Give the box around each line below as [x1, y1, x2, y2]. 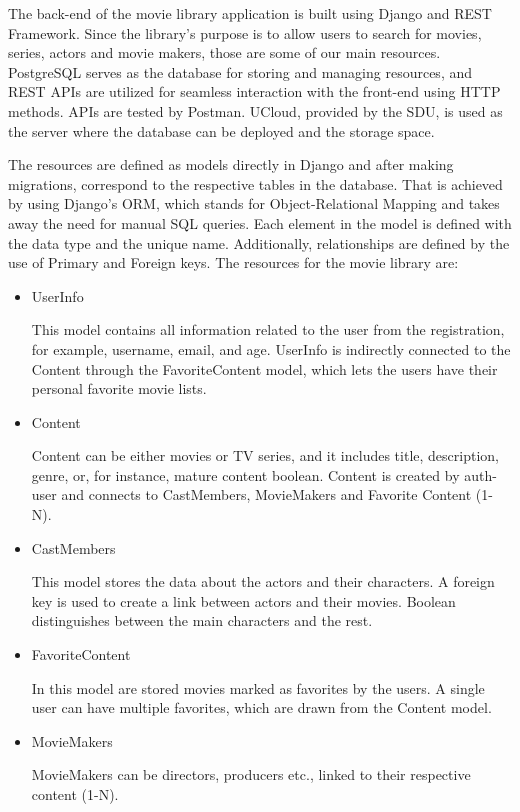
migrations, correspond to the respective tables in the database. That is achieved [8, 173, 503, 194]
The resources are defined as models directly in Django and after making [8, 154, 454, 175]
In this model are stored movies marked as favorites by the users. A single [31, 677, 485, 698]
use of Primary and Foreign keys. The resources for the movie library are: [8, 252, 459, 273]
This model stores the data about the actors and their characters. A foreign [31, 571, 495, 592]
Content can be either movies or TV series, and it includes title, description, [31, 445, 499, 466]
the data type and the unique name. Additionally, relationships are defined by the [8, 232, 510, 253]
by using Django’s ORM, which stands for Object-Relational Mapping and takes [8, 193, 500, 214]
